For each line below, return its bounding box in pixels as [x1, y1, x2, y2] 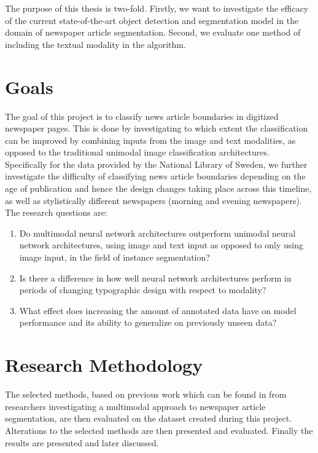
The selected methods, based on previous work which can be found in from [5, 388, 287, 401]
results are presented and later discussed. [5, 436, 159, 449]
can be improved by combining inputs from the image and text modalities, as [5, 133, 296, 146]
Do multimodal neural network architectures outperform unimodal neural [19, 226, 296, 239]
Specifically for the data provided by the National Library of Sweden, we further [5, 157, 308, 170]
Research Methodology [5, 352, 203, 377]
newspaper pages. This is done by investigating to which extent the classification [5, 122, 308, 135]
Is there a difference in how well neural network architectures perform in [19, 271, 292, 284]
